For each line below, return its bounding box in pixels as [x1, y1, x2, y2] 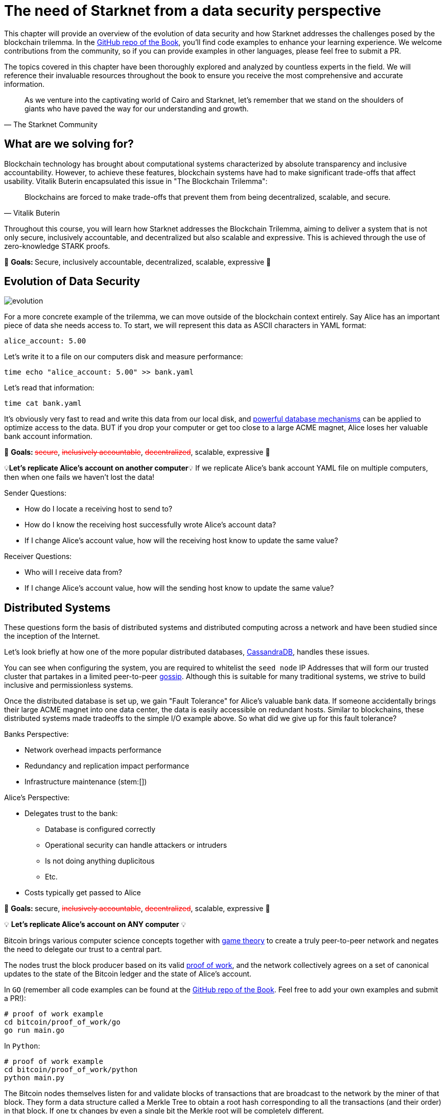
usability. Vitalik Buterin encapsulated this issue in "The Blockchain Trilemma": [4, 176, 268, 185]
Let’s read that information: [4, 383, 95, 392]
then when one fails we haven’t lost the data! [4, 473, 155, 482]
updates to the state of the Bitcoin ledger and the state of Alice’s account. [4, 969, 252, 979]
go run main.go [4, 1026, 65, 1035]
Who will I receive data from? [25, 568, 123, 577]
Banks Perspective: [4, 730, 69, 739]
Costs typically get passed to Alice [25, 888, 141, 897]
